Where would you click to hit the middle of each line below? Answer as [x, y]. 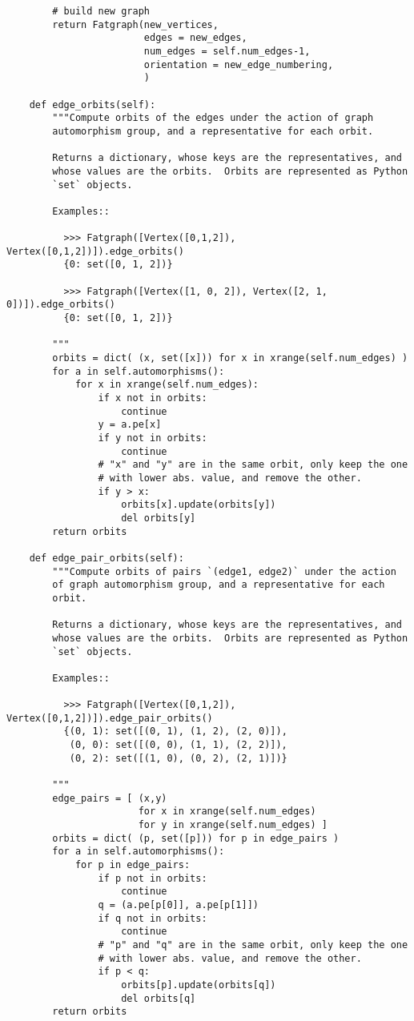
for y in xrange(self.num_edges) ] [233, 825]
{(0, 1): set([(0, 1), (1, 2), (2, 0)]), [175, 732]
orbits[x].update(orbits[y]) [199, 505]
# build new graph [101, 11]
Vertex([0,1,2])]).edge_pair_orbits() [110, 718]
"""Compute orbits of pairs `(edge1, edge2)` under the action [224, 571]
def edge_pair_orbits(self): [107, 558]
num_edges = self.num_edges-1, [227, 51]
